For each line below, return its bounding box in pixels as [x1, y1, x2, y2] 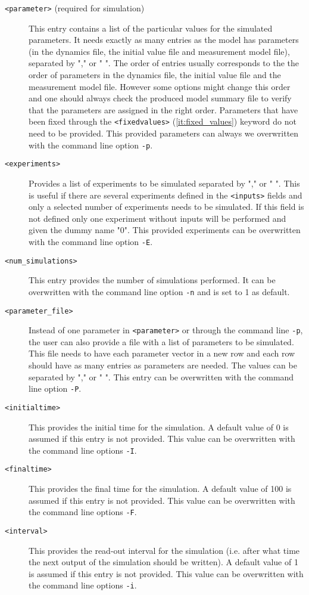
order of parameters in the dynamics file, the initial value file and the [29, 69, 281, 81]
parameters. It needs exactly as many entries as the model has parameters [29, 33, 299, 46]
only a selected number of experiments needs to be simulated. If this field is [29, 200, 304, 213]
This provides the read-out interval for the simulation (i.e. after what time [29, 544, 300, 556]
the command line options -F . [29, 506, 137, 518]
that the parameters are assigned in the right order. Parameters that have [29, 103, 298, 116]
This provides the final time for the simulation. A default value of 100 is [29, 482, 292, 495]
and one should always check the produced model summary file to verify [29, 92, 292, 104]
